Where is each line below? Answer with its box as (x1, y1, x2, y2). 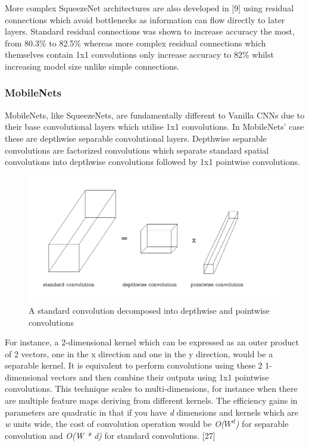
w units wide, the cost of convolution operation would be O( (5, 417, 224, 430)
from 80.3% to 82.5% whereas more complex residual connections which (5, 36, 266, 49)
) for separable (235, 417, 289, 430)
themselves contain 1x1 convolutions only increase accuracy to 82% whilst (5, 48, 274, 61)
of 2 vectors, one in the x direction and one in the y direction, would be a (5, 347, 273, 360)
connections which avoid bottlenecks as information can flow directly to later (5, 13, 285, 26)
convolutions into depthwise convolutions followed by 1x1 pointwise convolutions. (5, 155, 300, 168)
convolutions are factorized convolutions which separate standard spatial (5, 144, 269, 156)
